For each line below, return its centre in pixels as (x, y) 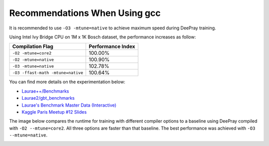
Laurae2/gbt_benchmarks (48, 98)
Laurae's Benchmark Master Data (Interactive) (69, 105)
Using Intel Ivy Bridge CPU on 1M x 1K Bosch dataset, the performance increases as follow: (103, 37)
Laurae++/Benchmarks (45, 91)
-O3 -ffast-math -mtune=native (48, 73)
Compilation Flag (33, 46)
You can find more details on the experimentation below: (67, 82)
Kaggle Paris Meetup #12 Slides (54, 112)
